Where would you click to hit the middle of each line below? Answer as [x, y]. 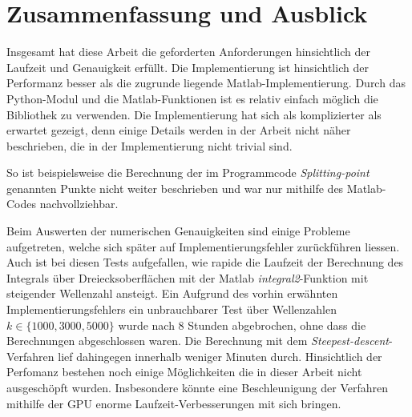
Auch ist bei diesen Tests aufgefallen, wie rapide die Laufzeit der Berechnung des [205, 262]
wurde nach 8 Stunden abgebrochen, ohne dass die [242, 325]
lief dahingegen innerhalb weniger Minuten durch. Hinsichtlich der [220, 356]
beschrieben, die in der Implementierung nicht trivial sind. [149, 145]
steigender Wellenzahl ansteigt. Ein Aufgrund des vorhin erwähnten [172, 293]
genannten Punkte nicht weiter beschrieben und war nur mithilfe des [175, 188]
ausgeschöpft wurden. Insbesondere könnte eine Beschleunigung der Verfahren [198, 387]
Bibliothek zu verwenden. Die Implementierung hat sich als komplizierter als [194, 114]
